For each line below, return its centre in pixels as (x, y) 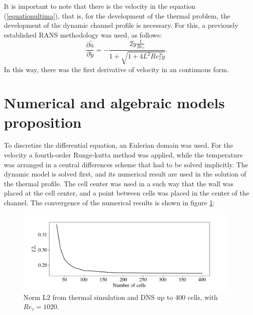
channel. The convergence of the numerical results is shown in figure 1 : (109, 203)
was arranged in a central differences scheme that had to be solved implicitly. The (126, 164)
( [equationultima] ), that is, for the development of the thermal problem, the (117, 15)
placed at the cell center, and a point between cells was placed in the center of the (126, 193)
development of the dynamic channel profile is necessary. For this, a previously (121, 25)
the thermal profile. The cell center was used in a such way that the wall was (119, 183)
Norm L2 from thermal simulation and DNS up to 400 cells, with (121, 297)
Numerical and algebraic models (114, 103)
